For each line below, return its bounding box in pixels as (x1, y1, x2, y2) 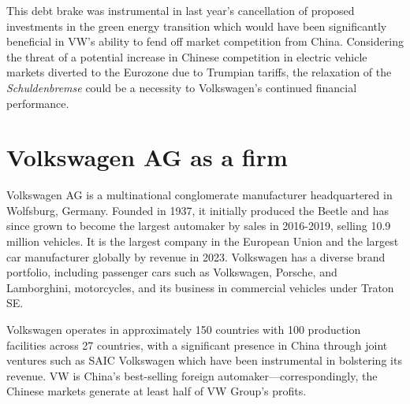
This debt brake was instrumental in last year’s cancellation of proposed (6, 2, 355, 18)
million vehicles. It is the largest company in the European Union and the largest (6, 233, 399, 250)
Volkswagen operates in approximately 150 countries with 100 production (6, 321, 361, 338)
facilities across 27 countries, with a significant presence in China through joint (6, 336, 388, 353)
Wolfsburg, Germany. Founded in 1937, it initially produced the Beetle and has (6, 202, 389, 218)
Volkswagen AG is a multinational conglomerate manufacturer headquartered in (6, 187, 393, 203)
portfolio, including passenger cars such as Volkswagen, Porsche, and (6, 264, 337, 280)
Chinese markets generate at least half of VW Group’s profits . (6, 383, 307, 399)
